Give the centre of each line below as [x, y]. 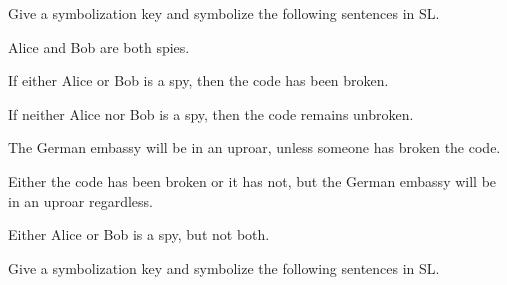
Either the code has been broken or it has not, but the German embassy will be [252, 180]
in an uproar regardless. [80, 200]
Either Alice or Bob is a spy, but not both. [139, 234]
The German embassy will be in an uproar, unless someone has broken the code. [254, 147]
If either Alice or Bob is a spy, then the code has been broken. [198, 80]
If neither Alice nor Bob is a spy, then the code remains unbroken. [211, 113]
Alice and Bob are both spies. [99, 46]
